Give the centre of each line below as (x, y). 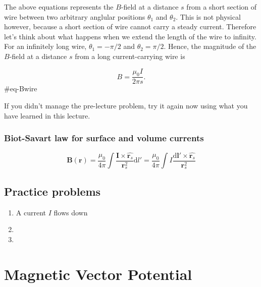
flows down (71, 212)
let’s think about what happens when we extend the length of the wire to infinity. (130, 36)
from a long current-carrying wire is (130, 56)
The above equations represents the (59, 7)
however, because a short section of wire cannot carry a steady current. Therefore (130, 26)
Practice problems (53, 191)
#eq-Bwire (21, 89)
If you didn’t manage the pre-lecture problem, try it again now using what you (126, 105)
